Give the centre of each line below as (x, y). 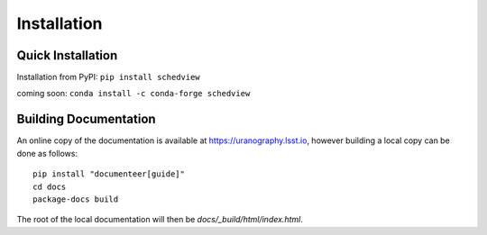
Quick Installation (67, 55)
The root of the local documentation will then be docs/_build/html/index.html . (160, 220)
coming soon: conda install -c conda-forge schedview (133, 94)
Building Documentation (87, 119)
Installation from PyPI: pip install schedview (108, 77)
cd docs (50, 186)
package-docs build (76, 199)
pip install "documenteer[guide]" (109, 174)
